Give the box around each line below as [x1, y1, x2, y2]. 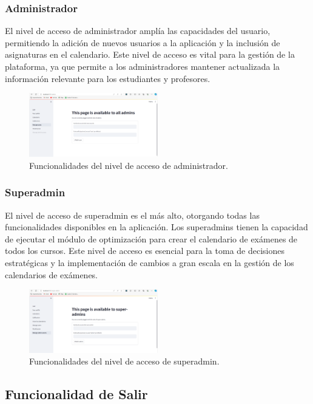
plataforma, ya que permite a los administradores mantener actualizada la [5, 60, 280, 72]
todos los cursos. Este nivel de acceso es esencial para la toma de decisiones [5, 244, 284, 257]
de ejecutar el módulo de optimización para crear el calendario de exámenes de [5, 232, 298, 245]
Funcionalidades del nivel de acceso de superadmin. [29, 355, 220, 368]
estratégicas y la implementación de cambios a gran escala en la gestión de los [5, 256, 294, 269]
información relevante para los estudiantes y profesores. [5, 72, 210, 84]
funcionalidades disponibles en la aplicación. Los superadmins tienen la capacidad [5, 221, 308, 233]
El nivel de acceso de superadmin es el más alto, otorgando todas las [5, 208, 260, 221]
